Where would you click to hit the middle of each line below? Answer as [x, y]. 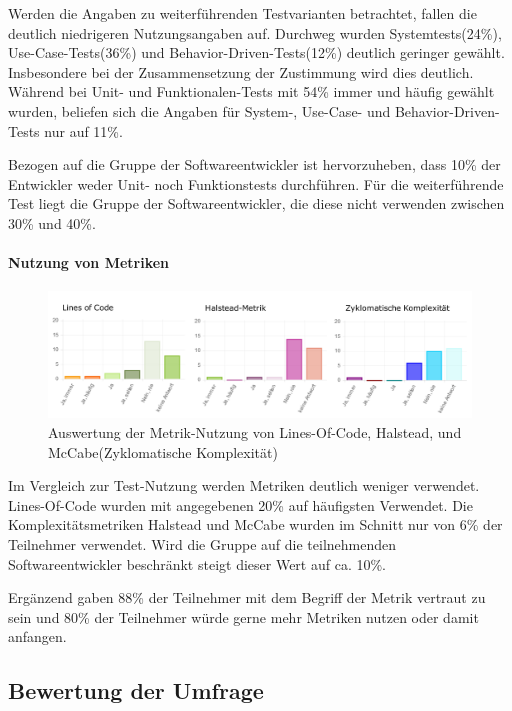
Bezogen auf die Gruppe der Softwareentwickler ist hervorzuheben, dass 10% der [254, 164]
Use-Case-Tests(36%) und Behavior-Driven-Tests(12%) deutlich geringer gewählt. [256, 52]
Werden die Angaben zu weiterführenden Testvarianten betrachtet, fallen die [242, 13]
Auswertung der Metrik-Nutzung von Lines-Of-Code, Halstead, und [255, 432]
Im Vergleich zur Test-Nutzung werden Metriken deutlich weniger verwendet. [244, 485]
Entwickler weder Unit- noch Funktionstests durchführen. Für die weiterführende [256, 183]
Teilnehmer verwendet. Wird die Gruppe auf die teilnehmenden [202, 544]
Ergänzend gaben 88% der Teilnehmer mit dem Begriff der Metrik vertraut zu [247, 597]
